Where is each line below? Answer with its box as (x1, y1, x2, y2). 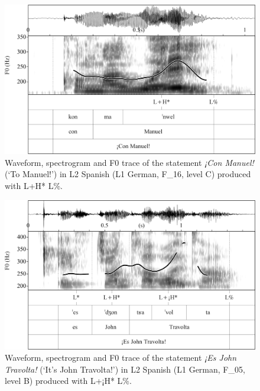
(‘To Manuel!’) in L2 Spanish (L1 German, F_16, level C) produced (5, 168, 251, 180)
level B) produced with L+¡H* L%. (5, 374, 132, 387)
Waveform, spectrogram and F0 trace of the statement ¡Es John (5, 351, 237, 364)
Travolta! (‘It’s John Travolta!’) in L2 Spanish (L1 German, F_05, (5, 363, 245, 375)
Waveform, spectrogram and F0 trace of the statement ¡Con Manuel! (5, 156, 254, 168)
